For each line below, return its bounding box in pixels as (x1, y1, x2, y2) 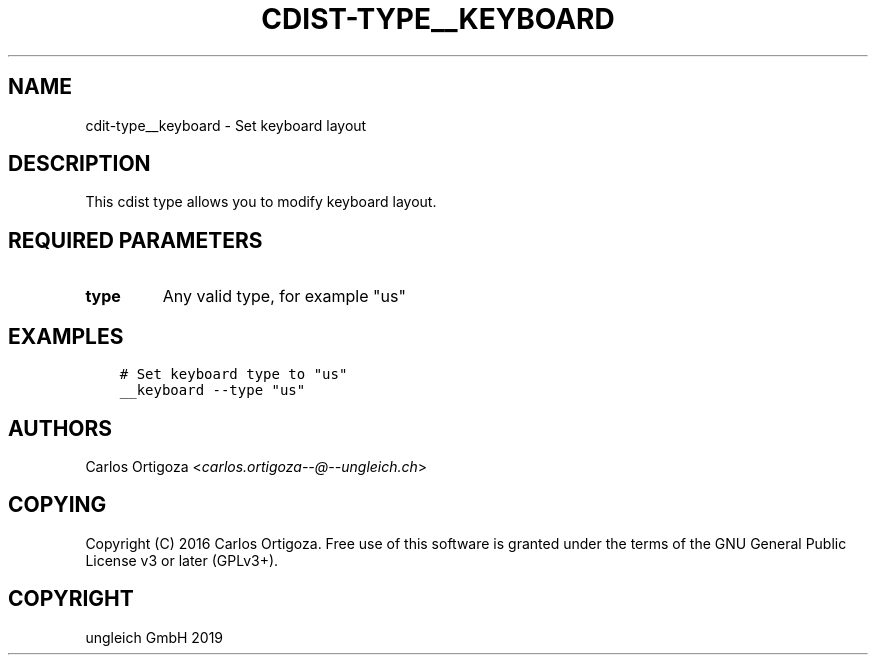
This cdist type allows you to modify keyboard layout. (85, 193, 437, 211)
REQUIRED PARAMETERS (8, 227, 263, 253)
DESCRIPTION (8, 151, 151, 177)
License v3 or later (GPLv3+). (85, 551, 279, 569)
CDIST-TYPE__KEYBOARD (261, 2, 615, 36)
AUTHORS (8, 415, 113, 441)
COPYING (8, 492, 107, 518)
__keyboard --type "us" (119, 382, 306, 399)
